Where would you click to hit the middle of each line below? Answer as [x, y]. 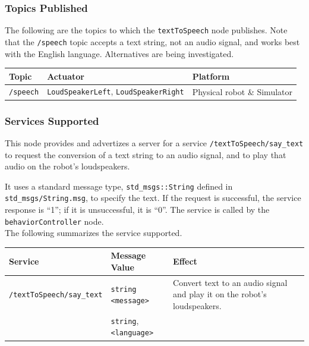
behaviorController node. [54, 221]
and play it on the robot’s [220, 294]
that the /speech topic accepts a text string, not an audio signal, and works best [152, 41]
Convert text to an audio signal [230, 282]
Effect [185, 261]
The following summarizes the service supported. [94, 233]
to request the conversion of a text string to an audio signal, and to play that [146, 154]
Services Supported [52, 120]
